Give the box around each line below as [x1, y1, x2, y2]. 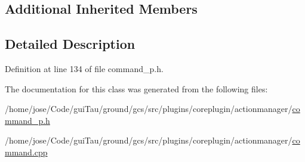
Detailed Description [5, 35, 135, 53]
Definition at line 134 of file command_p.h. [5, 62, 164, 74]
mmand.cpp [5, 145, 48, 158]
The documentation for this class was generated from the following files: [5, 82, 268, 95]
